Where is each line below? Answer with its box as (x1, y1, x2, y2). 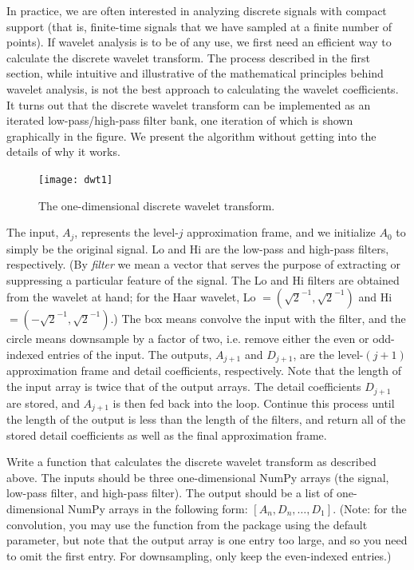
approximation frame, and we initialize (187, 224, 376, 241)
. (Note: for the (333, 500, 407, 516)
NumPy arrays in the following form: (68, 500, 248, 516)
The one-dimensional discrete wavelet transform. (38, 197, 275, 213)
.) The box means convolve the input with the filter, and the (110, 310, 406, 327)
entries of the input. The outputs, (47, 346, 212, 363)
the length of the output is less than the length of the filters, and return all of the (6, 410, 406, 427)
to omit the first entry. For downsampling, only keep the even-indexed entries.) (6, 547, 392, 564)
